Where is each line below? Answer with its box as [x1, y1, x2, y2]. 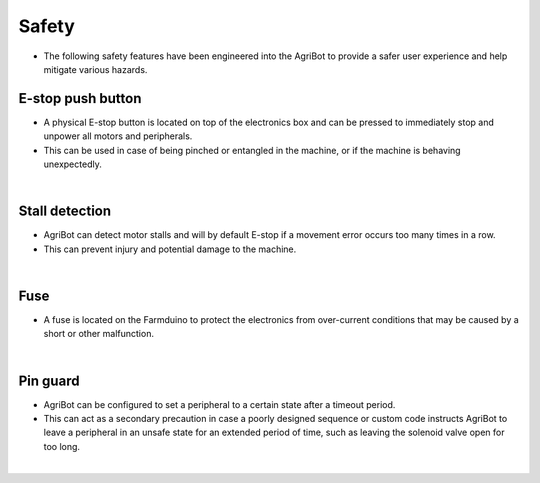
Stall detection [18, 203, 112, 220]
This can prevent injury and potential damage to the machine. [43, 243, 297, 255]
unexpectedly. [43, 158, 102, 170]
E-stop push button [18, 90, 142, 107]
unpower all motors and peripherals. [43, 130, 193, 142]
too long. [43, 440, 80, 452]
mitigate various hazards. [43, 63, 148, 75]
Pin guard [18, 372, 80, 389]
